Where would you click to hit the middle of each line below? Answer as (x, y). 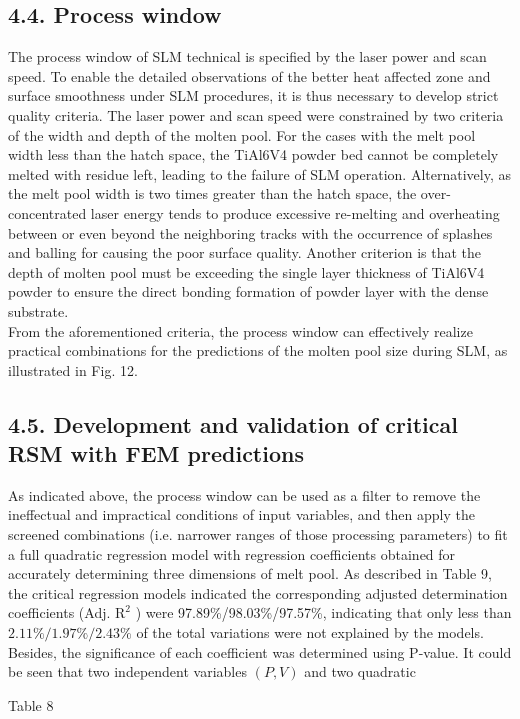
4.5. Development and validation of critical (233, 423)
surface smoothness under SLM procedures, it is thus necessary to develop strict (253, 95)
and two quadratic (360, 671)
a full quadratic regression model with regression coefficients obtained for (232, 553)
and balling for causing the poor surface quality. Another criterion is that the (245, 252)
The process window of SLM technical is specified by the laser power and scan (247, 56)
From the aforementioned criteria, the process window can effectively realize (240, 330)
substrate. (38, 310)
